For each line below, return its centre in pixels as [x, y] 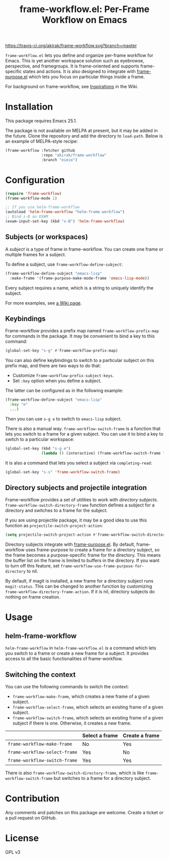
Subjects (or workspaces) [47, 237]
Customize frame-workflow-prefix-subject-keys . [63, 376]
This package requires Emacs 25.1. [41, 121]
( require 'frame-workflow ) [33, 193]
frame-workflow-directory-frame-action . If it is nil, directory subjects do [80, 592]
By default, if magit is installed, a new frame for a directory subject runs [79, 581]
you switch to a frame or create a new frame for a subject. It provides [77, 654]
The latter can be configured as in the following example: [64, 391]
